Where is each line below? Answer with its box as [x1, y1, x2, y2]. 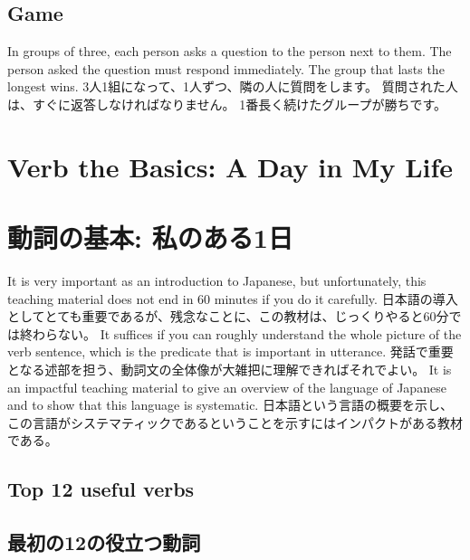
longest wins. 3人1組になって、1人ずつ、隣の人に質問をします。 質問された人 [7, 77, 458, 96]
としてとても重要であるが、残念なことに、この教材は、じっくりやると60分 [7, 307, 449, 326]
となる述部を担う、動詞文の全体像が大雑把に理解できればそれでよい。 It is [7, 360, 452, 379]
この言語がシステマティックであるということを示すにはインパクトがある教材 [7, 413, 464, 432]
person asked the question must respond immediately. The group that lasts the [7, 59, 445, 78]
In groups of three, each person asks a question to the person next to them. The [7, 42, 452, 61]
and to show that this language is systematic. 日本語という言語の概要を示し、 [7, 395, 453, 414]
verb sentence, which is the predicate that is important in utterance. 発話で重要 [7, 342, 454, 361]
